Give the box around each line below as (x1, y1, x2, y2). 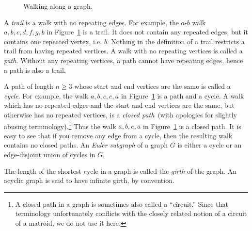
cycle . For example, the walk (4, 90, 89, 100)
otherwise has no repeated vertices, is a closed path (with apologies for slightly (4, 109, 237, 119)
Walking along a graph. (23, 1, 93, 11)
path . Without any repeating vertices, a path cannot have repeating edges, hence (4, 55, 243, 65)
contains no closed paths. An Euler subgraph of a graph (4, 140, 168, 150)
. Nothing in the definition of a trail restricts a (107, 36, 245, 46)
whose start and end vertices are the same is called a (74, 81, 231, 91)
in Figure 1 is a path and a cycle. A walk (121, 90, 244, 100)
